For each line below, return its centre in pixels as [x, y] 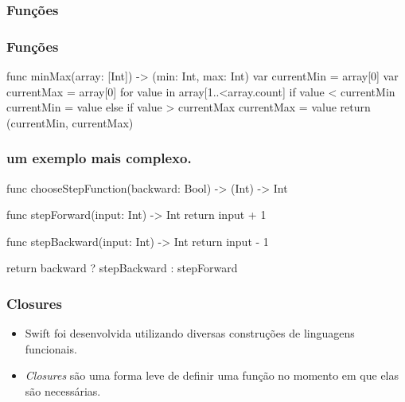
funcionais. [51, 348]
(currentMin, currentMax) [70, 122]
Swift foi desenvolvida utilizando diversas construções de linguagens [190, 333]
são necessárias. [63, 391]
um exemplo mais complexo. [99, 158]
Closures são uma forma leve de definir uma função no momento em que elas [212, 375]
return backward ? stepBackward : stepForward [122, 268]
